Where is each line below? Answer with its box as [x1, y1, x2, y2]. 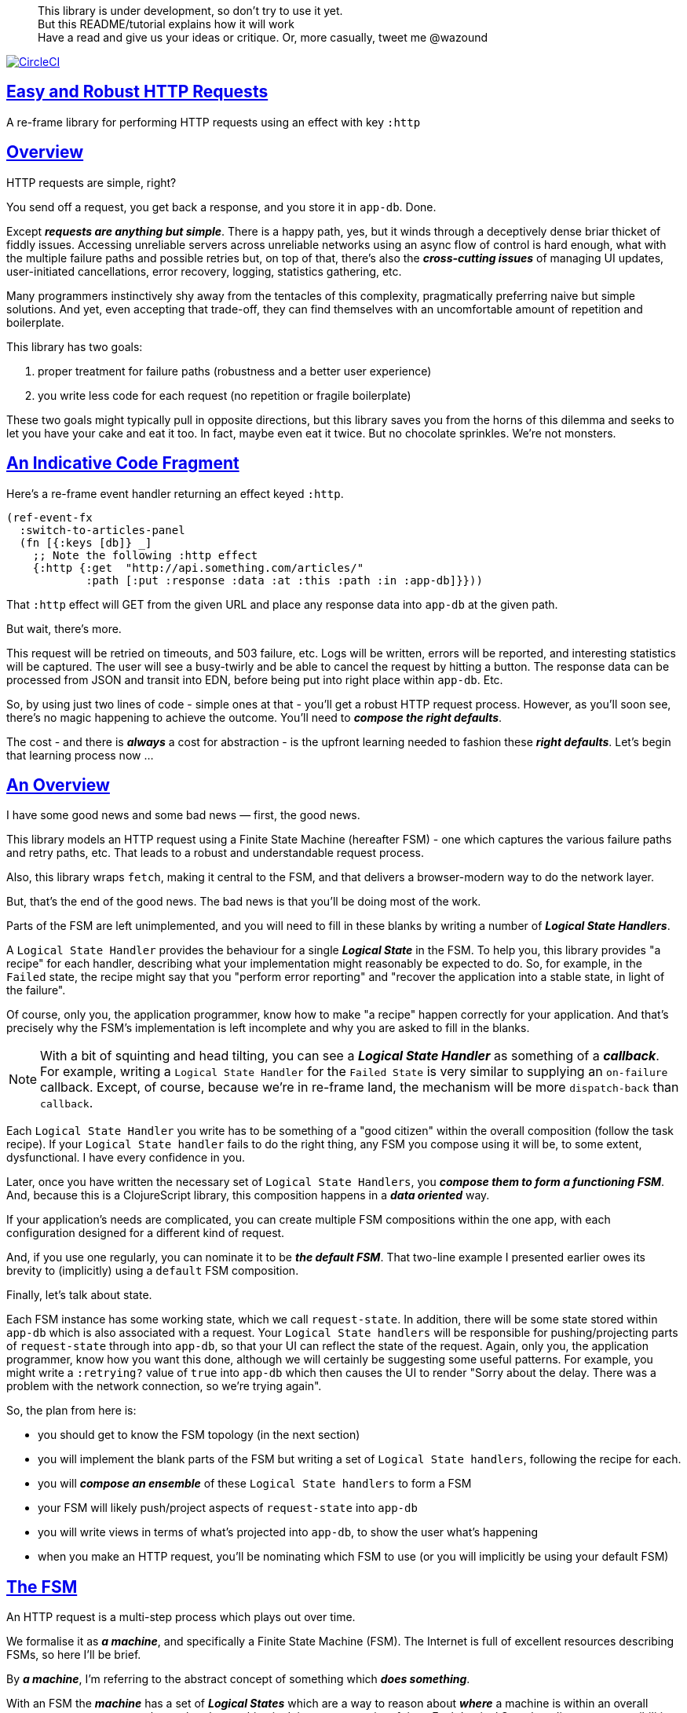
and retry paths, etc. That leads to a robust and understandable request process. [6, 846, 424, 860]
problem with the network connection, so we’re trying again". [6, 1379, 322, 1393]
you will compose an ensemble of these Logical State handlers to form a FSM [38, 1477, 472, 1491]
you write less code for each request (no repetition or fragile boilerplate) [38, 388, 411, 402]
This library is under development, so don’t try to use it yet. [38, 4, 343, 17]
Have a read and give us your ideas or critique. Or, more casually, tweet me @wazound [38, 31, 488, 44]
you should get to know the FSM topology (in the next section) [38, 1428, 360, 1442]
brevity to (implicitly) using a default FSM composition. [6, 1264, 299, 1278]
